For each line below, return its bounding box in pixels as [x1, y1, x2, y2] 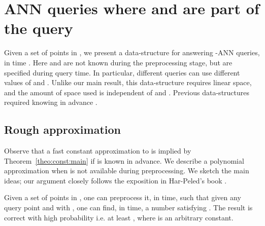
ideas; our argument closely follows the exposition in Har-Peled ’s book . [4, 175, 227, 185]
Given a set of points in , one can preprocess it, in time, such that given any [4, 192, 241, 203]
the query [4, 18, 73, 39]
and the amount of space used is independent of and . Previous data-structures [4, 87, 250, 97]
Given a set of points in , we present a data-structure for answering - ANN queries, [4, 47, 260, 58]
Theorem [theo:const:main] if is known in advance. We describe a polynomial [4, 155, 244, 166]
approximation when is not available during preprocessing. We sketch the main [4, 165, 249, 176]
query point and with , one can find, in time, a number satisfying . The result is [4, 202, 253, 213]
